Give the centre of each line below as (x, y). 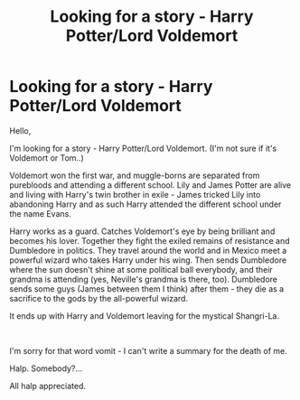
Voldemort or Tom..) (47, 158)
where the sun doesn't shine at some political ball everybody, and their (141, 269)
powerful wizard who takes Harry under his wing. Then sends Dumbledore (148, 260)
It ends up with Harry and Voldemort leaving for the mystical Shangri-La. (145, 316)
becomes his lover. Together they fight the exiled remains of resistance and (150, 240)
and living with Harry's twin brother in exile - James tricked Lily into (135, 194)
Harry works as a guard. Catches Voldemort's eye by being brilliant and (142, 231)
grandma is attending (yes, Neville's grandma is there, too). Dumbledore (144, 279)
